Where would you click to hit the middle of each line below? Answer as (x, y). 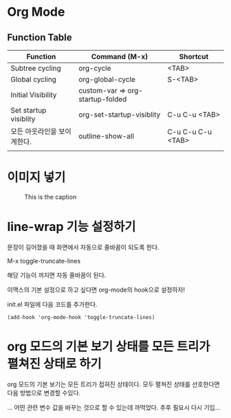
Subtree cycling (36, 68)
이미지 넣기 (36, 178)
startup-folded (103, 99)
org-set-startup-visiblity (120, 114)
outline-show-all (106, 136)
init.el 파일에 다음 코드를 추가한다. (52, 304)
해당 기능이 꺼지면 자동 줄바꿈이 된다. (57, 275)
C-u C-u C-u (189, 132)
